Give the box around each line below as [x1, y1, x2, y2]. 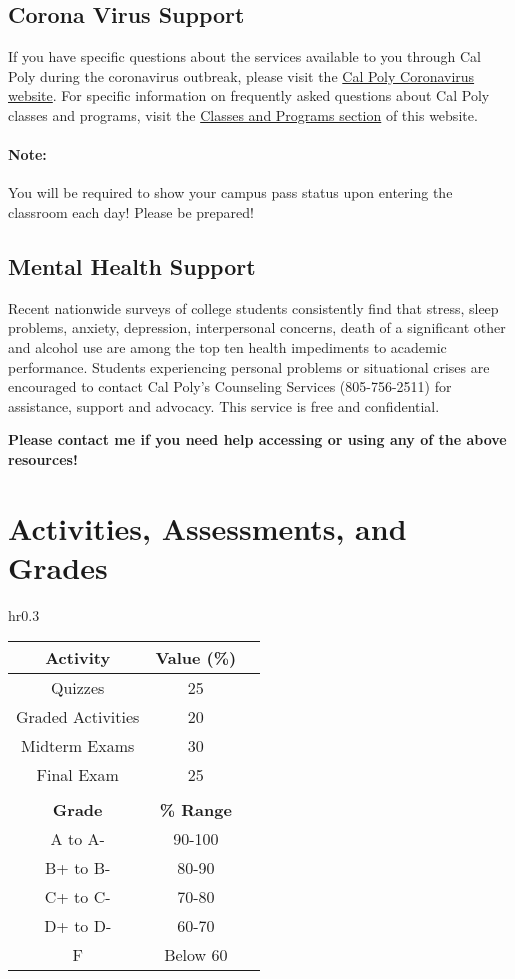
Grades [8, 546, 108, 587]
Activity [45, 646, 111, 670]
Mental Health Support [8, 250, 256, 281]
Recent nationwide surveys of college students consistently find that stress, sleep [8, 297, 499, 318]
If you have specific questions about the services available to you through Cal [8, 46, 481, 67]
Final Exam [36, 763, 119, 787]
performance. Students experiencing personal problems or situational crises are [8, 356, 490, 377]
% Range [159, 798, 232, 822]
